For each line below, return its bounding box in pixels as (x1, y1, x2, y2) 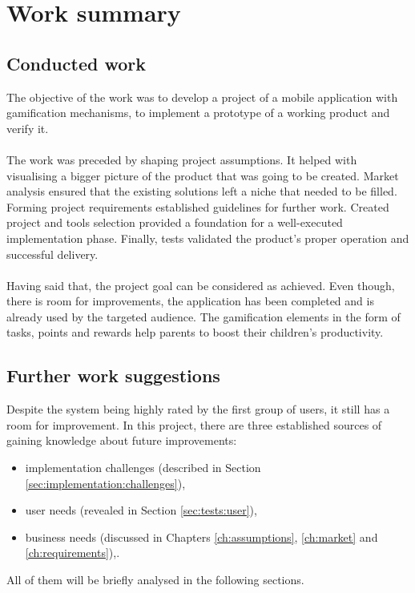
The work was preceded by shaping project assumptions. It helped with (6, 151, 357, 167)
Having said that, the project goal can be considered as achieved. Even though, (6, 276, 395, 293)
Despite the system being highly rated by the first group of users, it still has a (6, 401, 390, 418)
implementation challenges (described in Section (25, 459, 261, 476)
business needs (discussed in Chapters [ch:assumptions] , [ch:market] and (25, 528, 378, 545)
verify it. (6, 119, 49, 136)
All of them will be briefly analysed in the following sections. (6, 571, 304, 588)
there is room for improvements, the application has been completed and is (6, 292, 374, 309)
